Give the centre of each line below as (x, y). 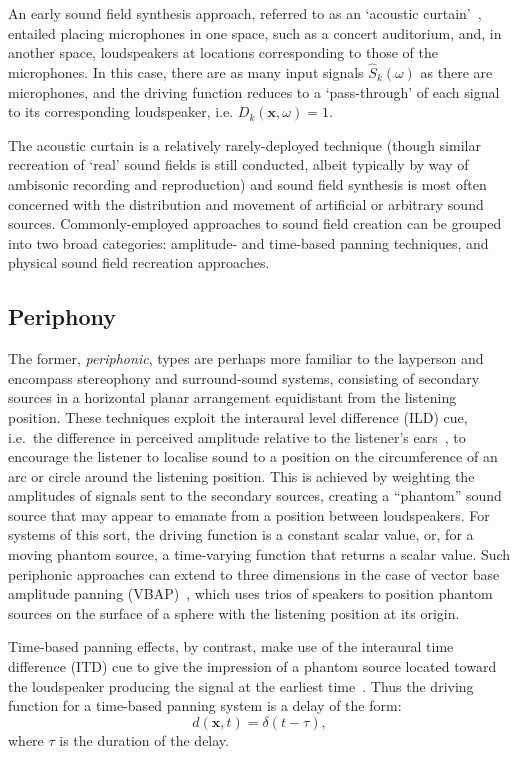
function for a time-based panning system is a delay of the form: (205, 705)
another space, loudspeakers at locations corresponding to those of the (223, 52)
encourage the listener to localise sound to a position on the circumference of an (253, 456)
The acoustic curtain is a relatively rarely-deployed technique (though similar (244, 144)
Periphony (62, 316)
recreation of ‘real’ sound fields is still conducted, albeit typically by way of (238, 164)
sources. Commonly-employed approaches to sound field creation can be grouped (255, 223)
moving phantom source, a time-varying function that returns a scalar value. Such (259, 554)
